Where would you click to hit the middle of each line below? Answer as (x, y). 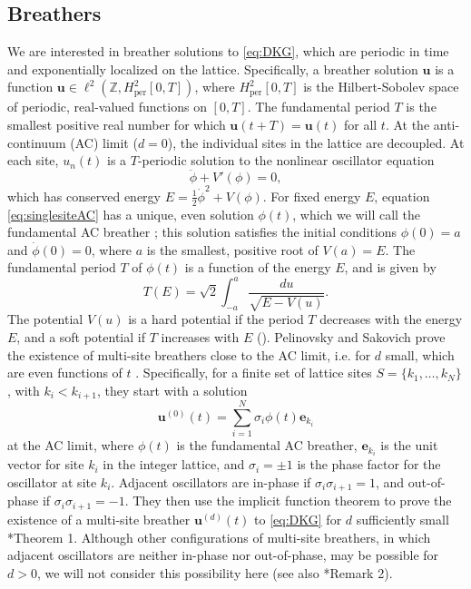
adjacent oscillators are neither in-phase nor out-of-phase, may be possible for (223, 555)
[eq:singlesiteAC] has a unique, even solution (131, 214)
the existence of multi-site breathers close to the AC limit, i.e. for (189, 354)
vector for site (46, 464)
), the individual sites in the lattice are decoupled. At (316, 142)
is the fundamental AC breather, (267, 445)
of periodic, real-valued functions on (107, 107)
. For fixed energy (312, 196)
